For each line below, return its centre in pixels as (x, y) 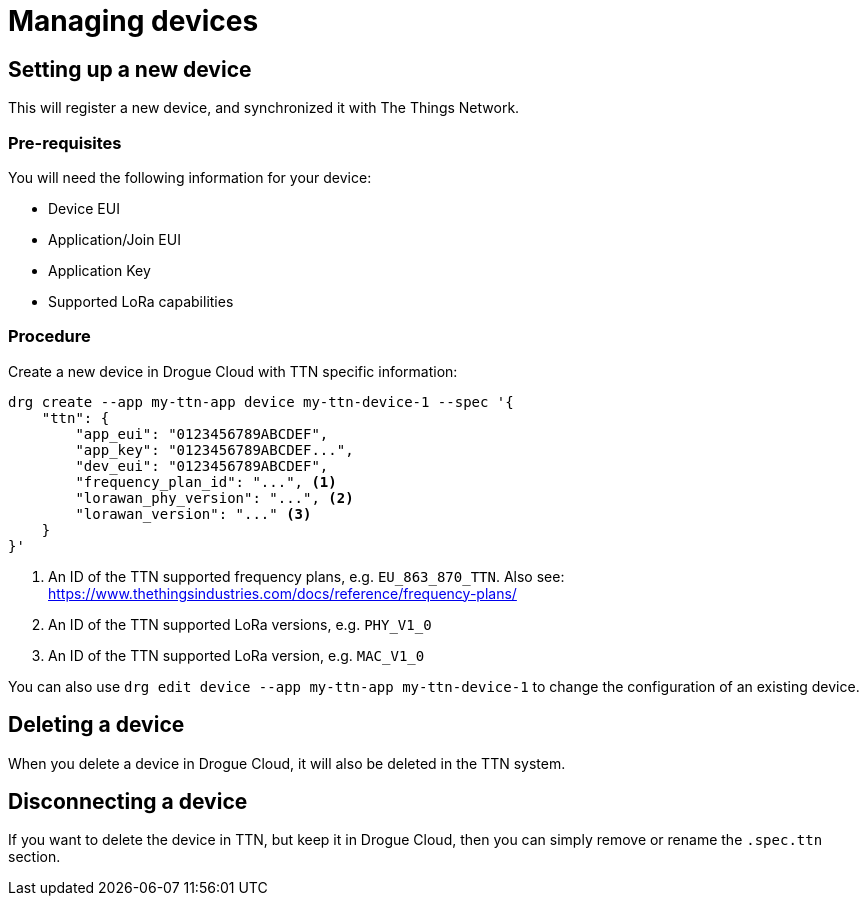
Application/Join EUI (114, 239)
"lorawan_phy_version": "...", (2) (214, 497)
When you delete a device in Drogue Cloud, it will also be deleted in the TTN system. (287, 763)
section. (34, 857)
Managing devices (133, 21)
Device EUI (84, 208)
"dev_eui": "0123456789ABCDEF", (202, 465)
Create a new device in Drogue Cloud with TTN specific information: (233, 371)
